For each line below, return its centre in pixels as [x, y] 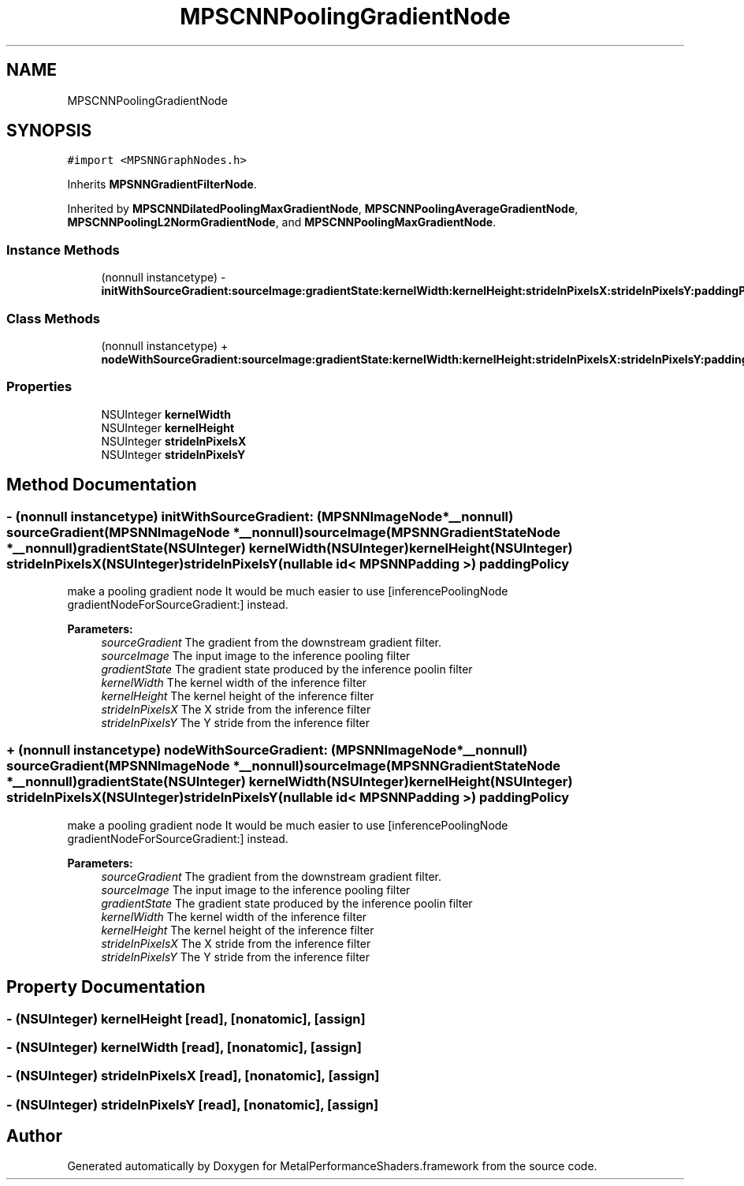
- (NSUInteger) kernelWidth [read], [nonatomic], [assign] [184, 1047]
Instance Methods [63, 250]
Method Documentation [102, 485]
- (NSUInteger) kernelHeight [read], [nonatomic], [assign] [186, 1018]
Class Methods [53, 318]
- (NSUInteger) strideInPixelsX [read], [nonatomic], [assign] [193, 1076]
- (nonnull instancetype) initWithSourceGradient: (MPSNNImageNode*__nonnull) [260, 516]
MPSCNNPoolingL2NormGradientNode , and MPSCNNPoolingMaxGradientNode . [282, 222]
